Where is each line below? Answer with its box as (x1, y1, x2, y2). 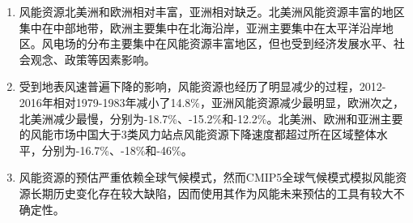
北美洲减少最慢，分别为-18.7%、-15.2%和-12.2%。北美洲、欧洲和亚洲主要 (19, 109, 403, 127)
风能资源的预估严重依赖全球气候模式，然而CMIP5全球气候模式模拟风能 (19, 169, 396, 186)
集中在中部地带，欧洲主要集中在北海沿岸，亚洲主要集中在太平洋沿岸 (19, 19, 382, 36)
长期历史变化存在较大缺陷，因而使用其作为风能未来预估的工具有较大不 (30, 184, 405, 201)
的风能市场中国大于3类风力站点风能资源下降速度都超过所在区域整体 (19, 126, 377, 143)
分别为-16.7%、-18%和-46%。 (41, 141, 193, 158)
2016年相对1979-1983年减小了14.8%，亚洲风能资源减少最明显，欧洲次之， (19, 93, 405, 110)
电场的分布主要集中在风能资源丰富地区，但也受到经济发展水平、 (53, 35, 394, 52)
